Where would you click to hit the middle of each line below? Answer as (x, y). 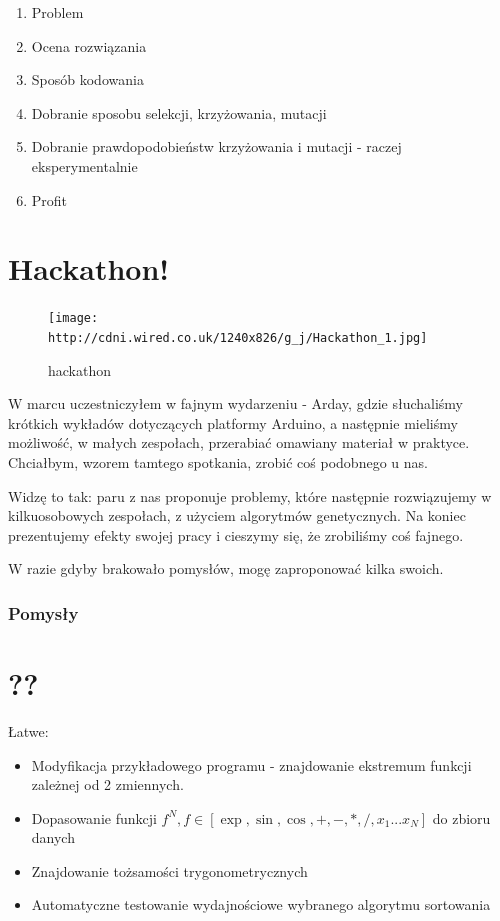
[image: (73, 318)
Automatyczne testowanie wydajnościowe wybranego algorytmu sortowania (261, 904)
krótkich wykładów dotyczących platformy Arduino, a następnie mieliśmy (233, 422)
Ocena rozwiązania (89, 45)
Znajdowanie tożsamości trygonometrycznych (169, 870)
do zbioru (461, 817)
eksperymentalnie (84, 165)
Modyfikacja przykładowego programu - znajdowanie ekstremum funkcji (251, 764)
